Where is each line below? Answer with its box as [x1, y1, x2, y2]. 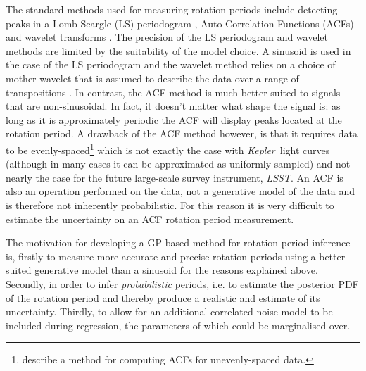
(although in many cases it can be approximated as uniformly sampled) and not [6, 156, 351, 171]
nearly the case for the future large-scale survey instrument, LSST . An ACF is [6, 170, 343, 184]
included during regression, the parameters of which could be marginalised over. [6, 317, 351, 332]
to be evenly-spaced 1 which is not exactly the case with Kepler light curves [6, 140, 330, 157]
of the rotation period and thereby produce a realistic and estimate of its [6, 290, 320, 305]
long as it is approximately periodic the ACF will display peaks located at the [6, 112, 342, 127]
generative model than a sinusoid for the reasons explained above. [34, 263, 318, 277]
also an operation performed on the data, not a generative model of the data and [6, 184, 355, 199]
